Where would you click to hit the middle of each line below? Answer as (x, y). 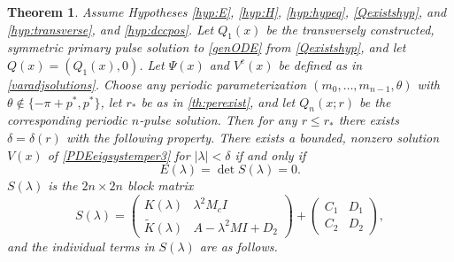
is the (63, 185)
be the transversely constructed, (350, 29)
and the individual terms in (81, 246)
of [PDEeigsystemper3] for (119, 154)
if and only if (270, 154)
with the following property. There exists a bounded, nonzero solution (253, 137)
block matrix (160, 185)
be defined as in (320, 64)
